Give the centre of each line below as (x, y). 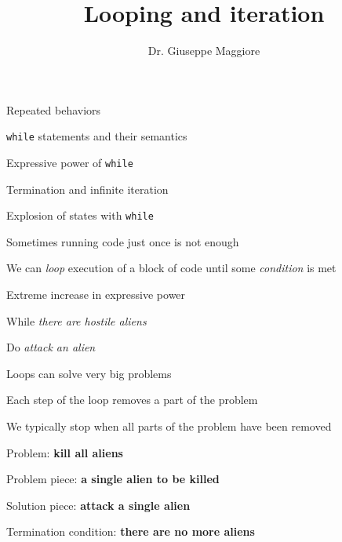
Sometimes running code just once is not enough (123, 241)
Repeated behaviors (54, 109)
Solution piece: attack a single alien (98, 505)
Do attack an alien (51, 347)
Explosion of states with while (80, 215)
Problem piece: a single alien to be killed (113, 479)
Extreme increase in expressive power (96, 295)
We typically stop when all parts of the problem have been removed (169, 426)
